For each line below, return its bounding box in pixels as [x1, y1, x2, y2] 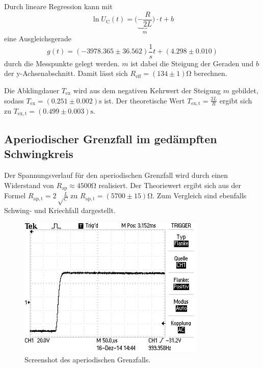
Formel [4, 190, 26, 201]
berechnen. [194, 68, 227, 78]
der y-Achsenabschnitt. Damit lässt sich [4, 68, 128, 78]
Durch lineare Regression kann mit [4, 1, 113, 11]
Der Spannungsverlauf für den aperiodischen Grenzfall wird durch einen [4, 170, 228, 180]
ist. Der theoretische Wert [104, 95, 185, 106]
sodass [4, 95, 24, 106]
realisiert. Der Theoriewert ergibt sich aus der [98, 179, 242, 190]
